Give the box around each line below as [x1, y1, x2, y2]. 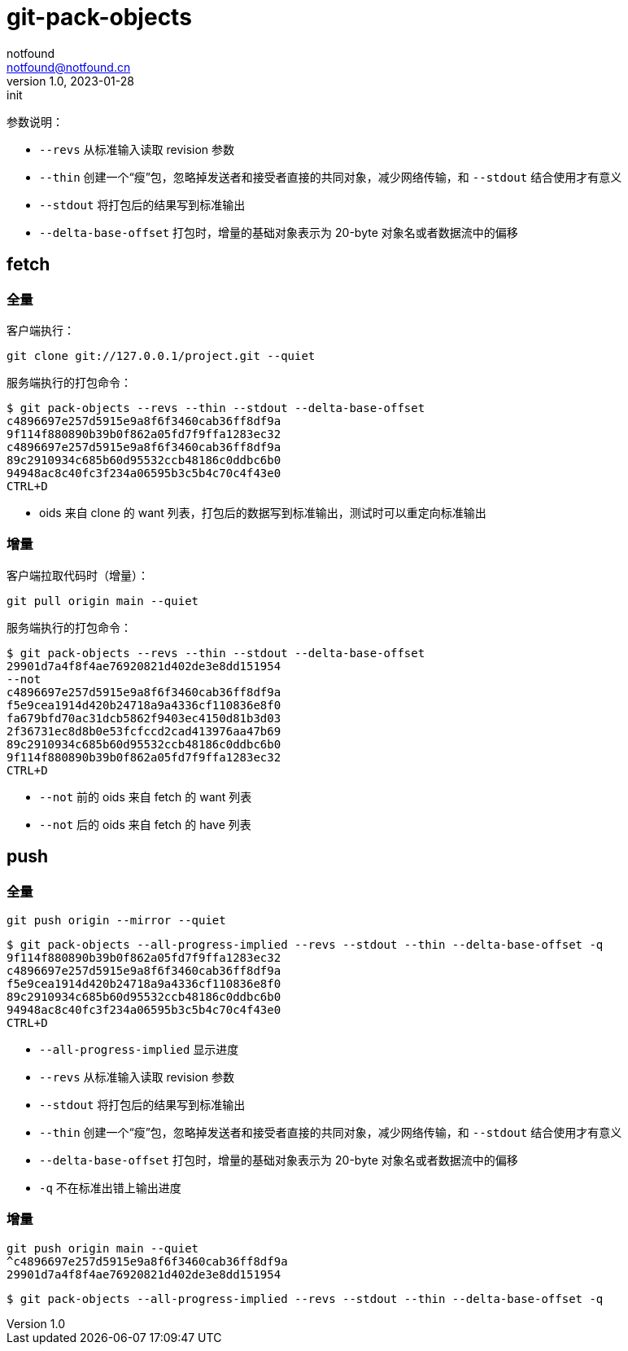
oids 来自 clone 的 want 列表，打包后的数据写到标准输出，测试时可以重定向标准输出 [39, 505, 486, 520]
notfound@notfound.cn [7, 59, 131, 74]
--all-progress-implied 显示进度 [39, 1042, 239, 1056]
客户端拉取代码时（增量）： [7, 568, 149, 582]
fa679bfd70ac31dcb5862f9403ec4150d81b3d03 [7, 711, 281, 725]
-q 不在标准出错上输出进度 [39, 1180, 181, 1195]
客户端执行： [7, 322, 75, 337]
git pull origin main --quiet [7, 594, 199, 608]
